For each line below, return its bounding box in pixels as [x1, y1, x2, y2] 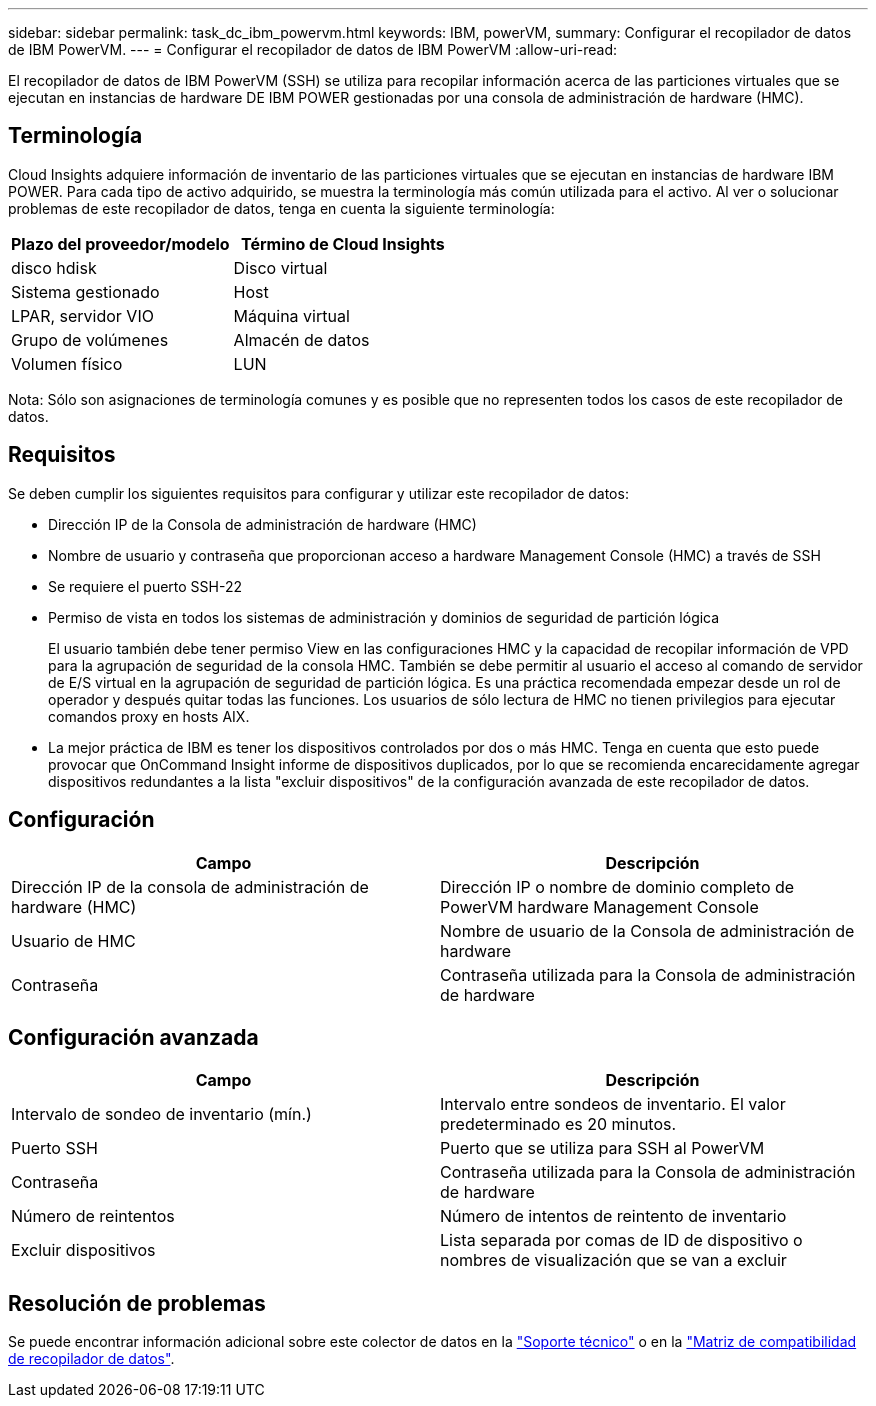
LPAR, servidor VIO [11, 305, 154, 326]
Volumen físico [11, 353, 123, 374]
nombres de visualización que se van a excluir [440, 1250, 787, 1271]
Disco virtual [233, 257, 328, 278]
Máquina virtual [233, 305, 350, 326]
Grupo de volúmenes [11, 329, 169, 350]
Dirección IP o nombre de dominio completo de [440, 876, 795, 897]
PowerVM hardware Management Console [440, 896, 759, 917]
